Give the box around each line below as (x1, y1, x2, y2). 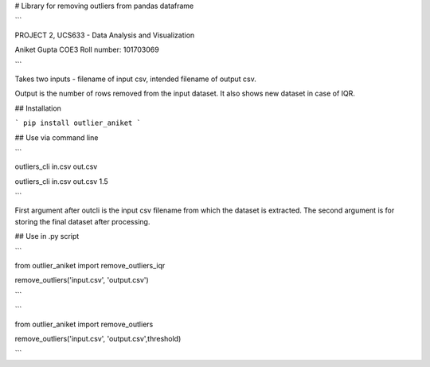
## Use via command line (14, 132, 99, 143)
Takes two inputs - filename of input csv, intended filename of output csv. (14, 74, 256, 84)
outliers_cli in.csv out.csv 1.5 (14, 176, 109, 186)
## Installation (14, 103, 61, 113)
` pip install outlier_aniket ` (14, 119, 141, 127)
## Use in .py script (14, 232, 80, 241)
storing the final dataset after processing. (14, 217, 150, 226)
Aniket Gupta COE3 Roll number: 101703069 (14, 45, 159, 55)
